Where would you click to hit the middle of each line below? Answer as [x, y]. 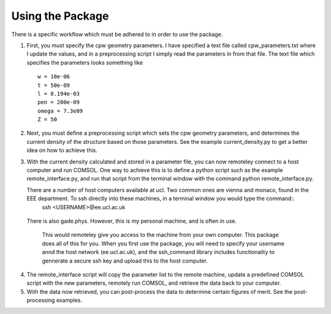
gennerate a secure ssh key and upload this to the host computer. [125, 261]
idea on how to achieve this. [62, 151]
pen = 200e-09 [59, 102]
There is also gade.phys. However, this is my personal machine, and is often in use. [132, 221]
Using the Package [60, 16]
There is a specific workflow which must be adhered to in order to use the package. [117, 34]
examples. [69, 301]
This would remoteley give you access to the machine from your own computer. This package [160, 235]
